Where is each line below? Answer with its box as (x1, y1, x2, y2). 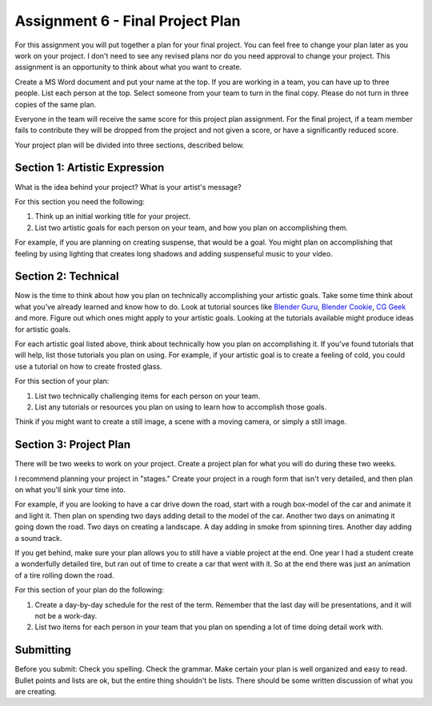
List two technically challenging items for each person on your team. (34, 391, 261, 401)
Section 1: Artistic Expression (14, 161, 165, 175)
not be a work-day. (34, 611, 98, 620)
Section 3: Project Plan (14, 438, 131, 452)
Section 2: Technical (14, 269, 119, 284)
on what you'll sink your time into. (14, 485, 126, 494)
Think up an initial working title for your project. (34, 212, 191, 221)
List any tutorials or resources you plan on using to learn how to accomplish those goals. (34, 401, 327, 412)
